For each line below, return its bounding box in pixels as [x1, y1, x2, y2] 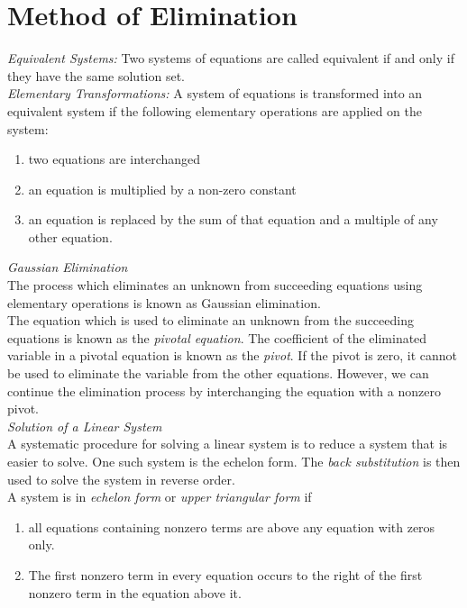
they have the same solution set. [7, 66, 185, 85]
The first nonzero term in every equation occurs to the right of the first [28, 565, 423, 584]
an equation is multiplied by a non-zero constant [28, 179, 297, 198]
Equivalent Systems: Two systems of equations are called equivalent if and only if [7, 49, 454, 68]
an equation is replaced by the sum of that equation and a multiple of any [28, 210, 438, 229]
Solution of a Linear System [7, 416, 162, 435]
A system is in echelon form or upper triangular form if [7, 487, 312, 506]
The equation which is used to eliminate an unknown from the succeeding [7, 311, 414, 330]
